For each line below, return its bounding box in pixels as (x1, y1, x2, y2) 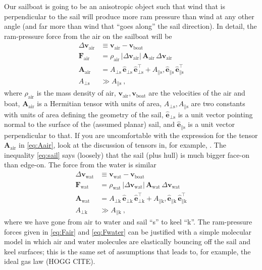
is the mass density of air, (36, 87, 116, 98)
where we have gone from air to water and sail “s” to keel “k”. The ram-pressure (4, 216, 252, 227)
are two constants (191, 98, 245, 109)
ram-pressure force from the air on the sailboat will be (4, 30, 172, 41)
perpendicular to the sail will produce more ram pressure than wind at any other (4, 11, 254, 21)
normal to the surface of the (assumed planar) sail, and (4, 119, 175, 129)
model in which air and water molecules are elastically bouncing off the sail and (4, 236, 250, 247)
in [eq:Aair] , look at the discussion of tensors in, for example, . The (19, 140, 226, 150)
